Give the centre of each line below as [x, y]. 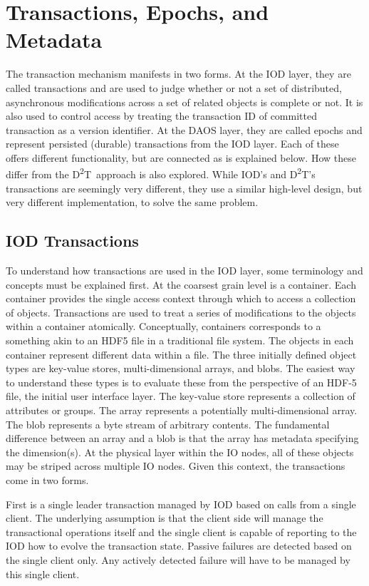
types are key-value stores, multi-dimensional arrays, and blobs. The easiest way [181, 368]
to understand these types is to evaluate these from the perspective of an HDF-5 [181, 382]
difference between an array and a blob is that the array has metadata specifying [182, 438]
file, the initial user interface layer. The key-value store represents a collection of [181, 396]
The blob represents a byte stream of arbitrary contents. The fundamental [168, 424]
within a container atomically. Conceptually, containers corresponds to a [163, 326]
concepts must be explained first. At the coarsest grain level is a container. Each [181, 284]
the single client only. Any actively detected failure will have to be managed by [178, 559]
